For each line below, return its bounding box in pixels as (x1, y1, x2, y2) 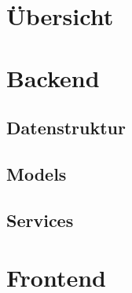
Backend (6, 61, 100, 93)
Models (6, 161, 67, 185)
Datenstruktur (6, 115, 126, 140)
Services (6, 207, 74, 232)
